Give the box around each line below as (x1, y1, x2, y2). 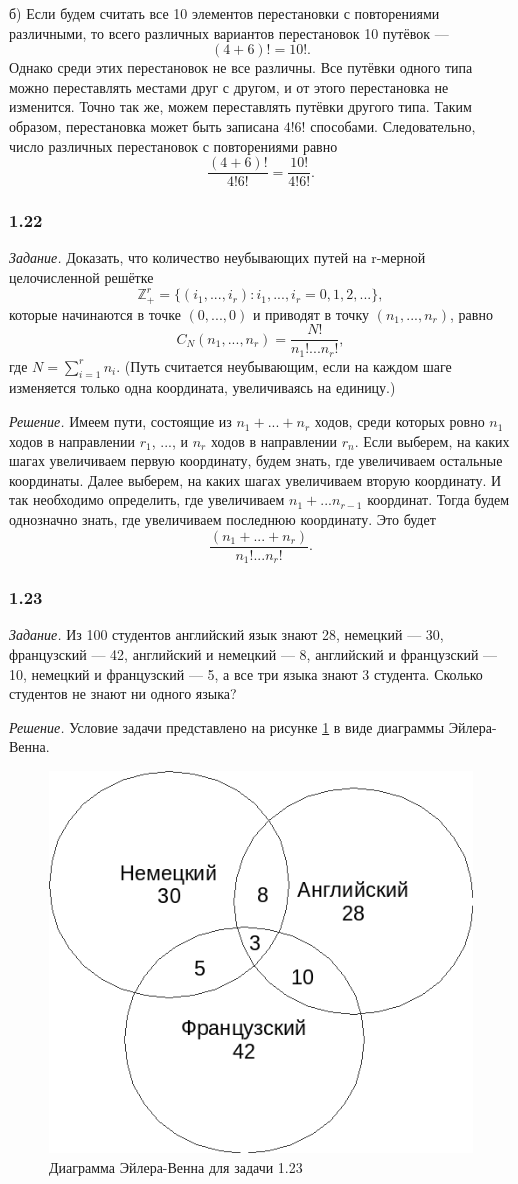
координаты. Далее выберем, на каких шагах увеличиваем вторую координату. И (9, 469, 502, 490)
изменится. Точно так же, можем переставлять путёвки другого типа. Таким (9, 96, 472, 117)
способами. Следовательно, (310, 115, 476, 136)
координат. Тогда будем (367, 489, 510, 510)
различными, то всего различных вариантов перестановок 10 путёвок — (9, 22, 449, 43)
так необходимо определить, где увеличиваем (9, 489, 285, 510)
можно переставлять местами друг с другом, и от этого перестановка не (9, 76, 449, 97)
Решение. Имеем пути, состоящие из (9, 411, 232, 432)
